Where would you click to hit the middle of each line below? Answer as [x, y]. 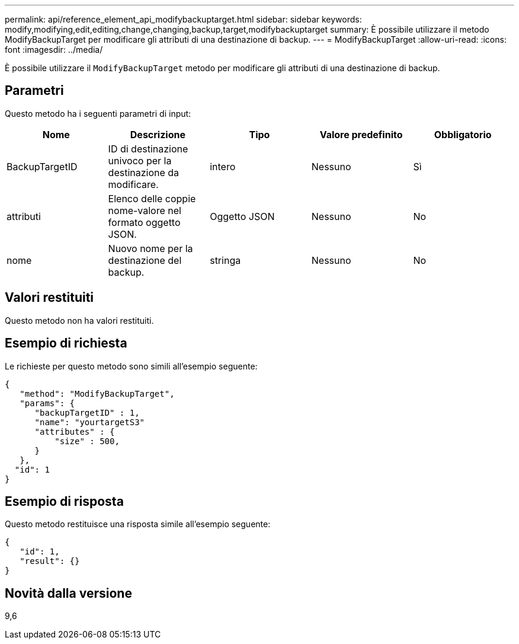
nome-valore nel [145, 210]
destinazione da [144, 172]
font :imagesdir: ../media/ [54, 50]
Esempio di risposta [64, 501]
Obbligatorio [463, 134]
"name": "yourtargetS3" [90, 422]
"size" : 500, [87, 441]
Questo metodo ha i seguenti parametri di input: [98, 113]
